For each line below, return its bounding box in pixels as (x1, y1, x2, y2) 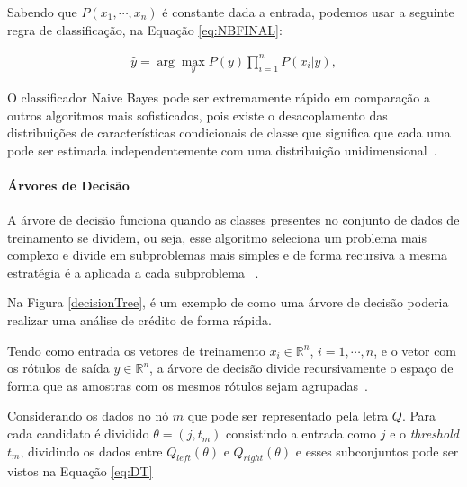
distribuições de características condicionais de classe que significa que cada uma (7, 123, 451, 142)
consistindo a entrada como (226, 424, 377, 443)
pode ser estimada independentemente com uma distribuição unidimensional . (7, 140, 437, 159)
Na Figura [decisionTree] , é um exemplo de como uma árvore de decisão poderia (7, 293, 449, 312)
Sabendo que (7, 3, 77, 21)
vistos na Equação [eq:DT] (7, 462, 153, 481)
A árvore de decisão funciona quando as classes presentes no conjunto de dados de (7, 210, 460, 229)
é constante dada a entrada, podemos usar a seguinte (162, 3, 454, 21)
